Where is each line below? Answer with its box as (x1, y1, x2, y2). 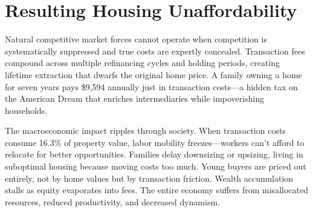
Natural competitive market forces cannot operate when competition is (5, 33, 267, 45)
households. (5, 104, 48, 116)
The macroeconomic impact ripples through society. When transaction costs (5, 124, 286, 137)
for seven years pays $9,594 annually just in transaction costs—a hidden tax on (5, 80, 298, 93)
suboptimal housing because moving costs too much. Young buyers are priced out (5, 160, 306, 173)
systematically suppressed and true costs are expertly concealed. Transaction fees (5, 44, 305, 57)
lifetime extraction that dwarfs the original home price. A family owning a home (5, 68, 302, 81)
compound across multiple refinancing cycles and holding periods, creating (5, 56, 280, 69)
